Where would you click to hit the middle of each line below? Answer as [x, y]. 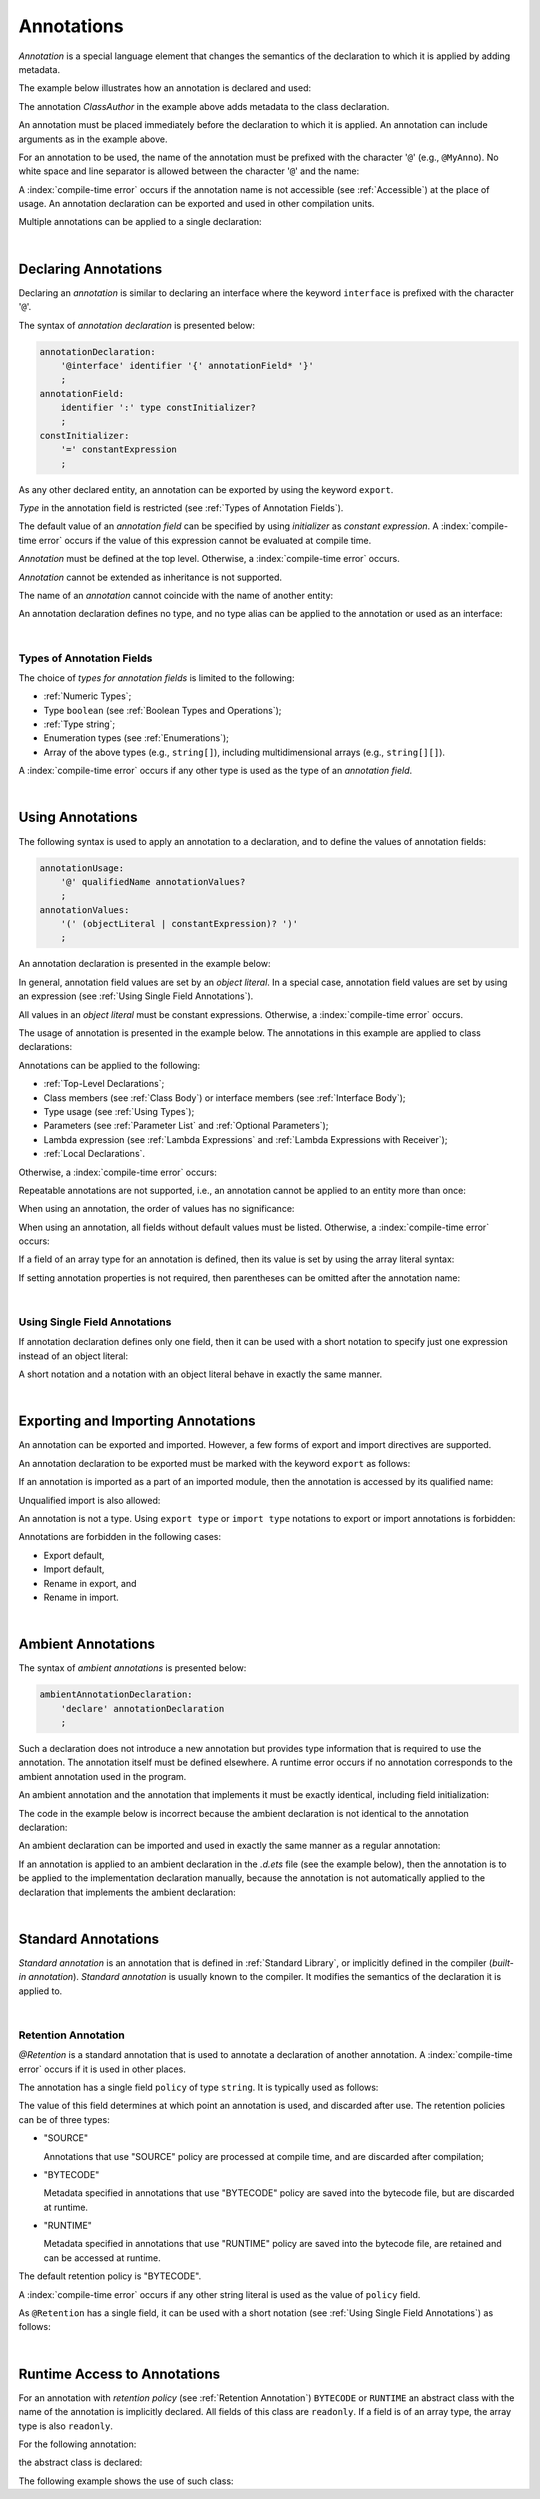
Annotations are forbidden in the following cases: [120, 1537]
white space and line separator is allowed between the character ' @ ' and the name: [189, 171]
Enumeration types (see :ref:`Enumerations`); [136, 738]
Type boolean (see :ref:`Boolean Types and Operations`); [162, 710]
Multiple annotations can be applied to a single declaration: [140, 222]
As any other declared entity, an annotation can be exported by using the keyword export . [206, 489]
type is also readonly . [66, 2426]
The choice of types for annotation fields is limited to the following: [156, 677]
